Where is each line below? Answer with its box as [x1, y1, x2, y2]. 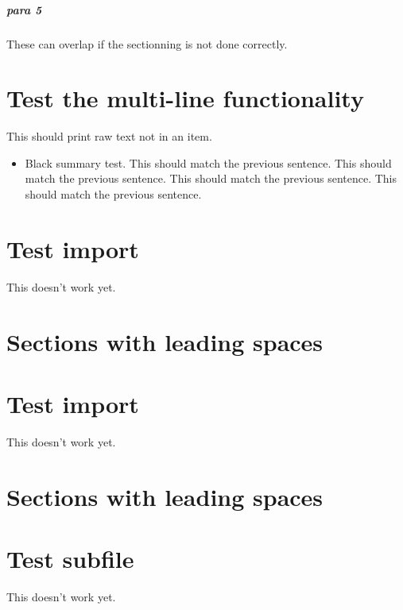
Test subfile [6, 542, 134, 575]
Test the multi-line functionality [6, 82, 364, 114]
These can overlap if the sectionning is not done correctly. [6, 35, 288, 52]
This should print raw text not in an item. [6, 128, 212, 145]
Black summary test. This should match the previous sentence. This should [25, 154, 392, 171]
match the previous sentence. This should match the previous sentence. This [25, 170, 397, 187]
